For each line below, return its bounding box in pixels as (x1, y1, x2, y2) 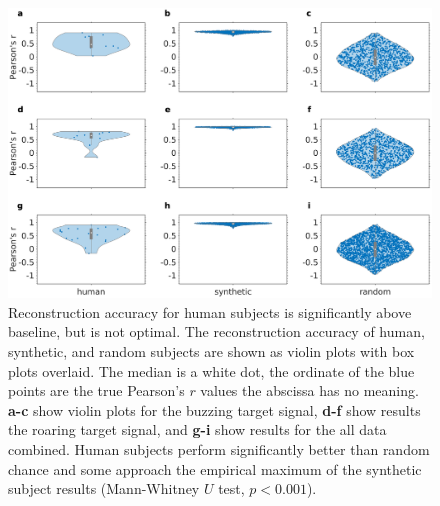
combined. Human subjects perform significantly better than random (8, 439, 430, 459)
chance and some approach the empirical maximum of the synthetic (8, 458, 422, 479)
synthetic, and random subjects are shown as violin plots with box (8, 341, 415, 362)
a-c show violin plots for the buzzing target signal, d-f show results (8, 399, 421, 420)
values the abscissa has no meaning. (200, 380, 419, 401)
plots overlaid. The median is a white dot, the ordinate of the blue (8, 360, 415, 381)
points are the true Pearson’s (8, 380, 185, 401)
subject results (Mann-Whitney (8, 478, 200, 499)
